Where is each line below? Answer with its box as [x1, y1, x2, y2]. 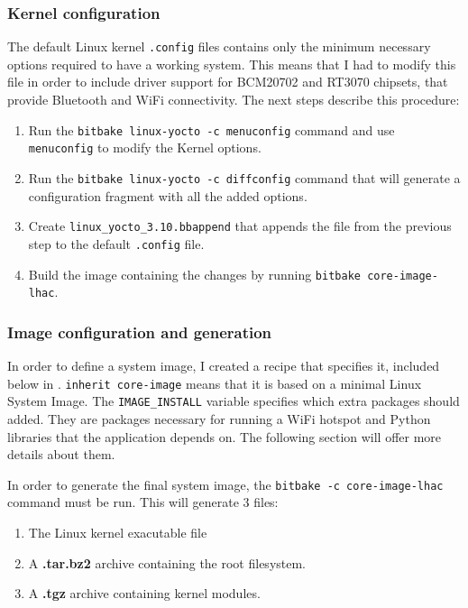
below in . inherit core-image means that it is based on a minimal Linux [7, 373, 422, 392]
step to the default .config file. [28, 234, 205, 253]
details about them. [7, 445, 115, 464]
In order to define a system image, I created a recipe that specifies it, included [7, 356, 440, 375]
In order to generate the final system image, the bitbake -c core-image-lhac [7, 474, 444, 493]
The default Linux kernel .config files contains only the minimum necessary [7, 37, 431, 56]
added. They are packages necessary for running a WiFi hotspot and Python [7, 409, 431, 428]
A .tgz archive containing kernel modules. [28, 584, 261, 603]
